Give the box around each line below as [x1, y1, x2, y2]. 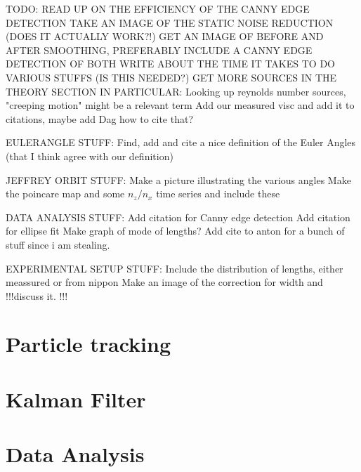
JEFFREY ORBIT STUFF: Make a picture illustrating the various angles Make [6, 172, 351, 187]
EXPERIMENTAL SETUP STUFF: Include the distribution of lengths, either [6, 261, 343, 275]
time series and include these [156, 186, 280, 201]
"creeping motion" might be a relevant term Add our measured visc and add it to [6, 98, 355, 112]
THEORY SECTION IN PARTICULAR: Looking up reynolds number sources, [6, 84, 346, 98]
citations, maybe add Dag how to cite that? [6, 111, 194, 126]
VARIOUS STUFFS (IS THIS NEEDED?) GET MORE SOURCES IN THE [6, 70, 337, 84]
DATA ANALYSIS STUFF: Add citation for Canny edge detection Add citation [6, 209, 350, 224]
